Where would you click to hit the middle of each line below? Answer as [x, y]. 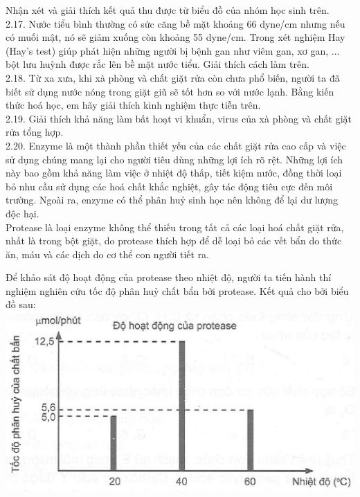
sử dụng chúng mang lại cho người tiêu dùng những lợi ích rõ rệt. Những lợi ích [174, 159]
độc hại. [22, 213]
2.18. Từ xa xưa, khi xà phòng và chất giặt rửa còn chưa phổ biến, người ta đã [173, 77]
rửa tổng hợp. [35, 132]
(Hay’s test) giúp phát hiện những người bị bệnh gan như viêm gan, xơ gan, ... [173, 50]
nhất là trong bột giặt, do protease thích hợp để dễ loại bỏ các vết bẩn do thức [174, 241]
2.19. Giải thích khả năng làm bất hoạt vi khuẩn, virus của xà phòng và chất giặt [179, 118]
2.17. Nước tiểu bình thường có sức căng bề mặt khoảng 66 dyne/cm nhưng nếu [175, 23]
